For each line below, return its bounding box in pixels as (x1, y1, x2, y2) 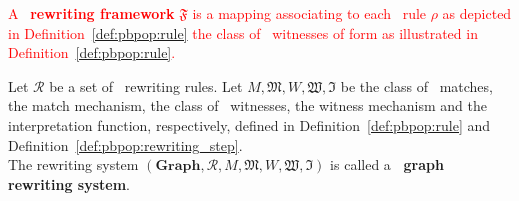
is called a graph (330, 154, 444, 175)
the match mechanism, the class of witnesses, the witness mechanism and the (8, 95, 487, 116)
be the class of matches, (340, 75, 493, 96)
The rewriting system (8, 154, 139, 175)
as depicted (442, 3, 512, 23)
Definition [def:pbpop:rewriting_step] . (8, 134, 243, 155)
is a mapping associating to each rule (192, 3, 427, 23)
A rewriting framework (8, 3, 175, 23)
